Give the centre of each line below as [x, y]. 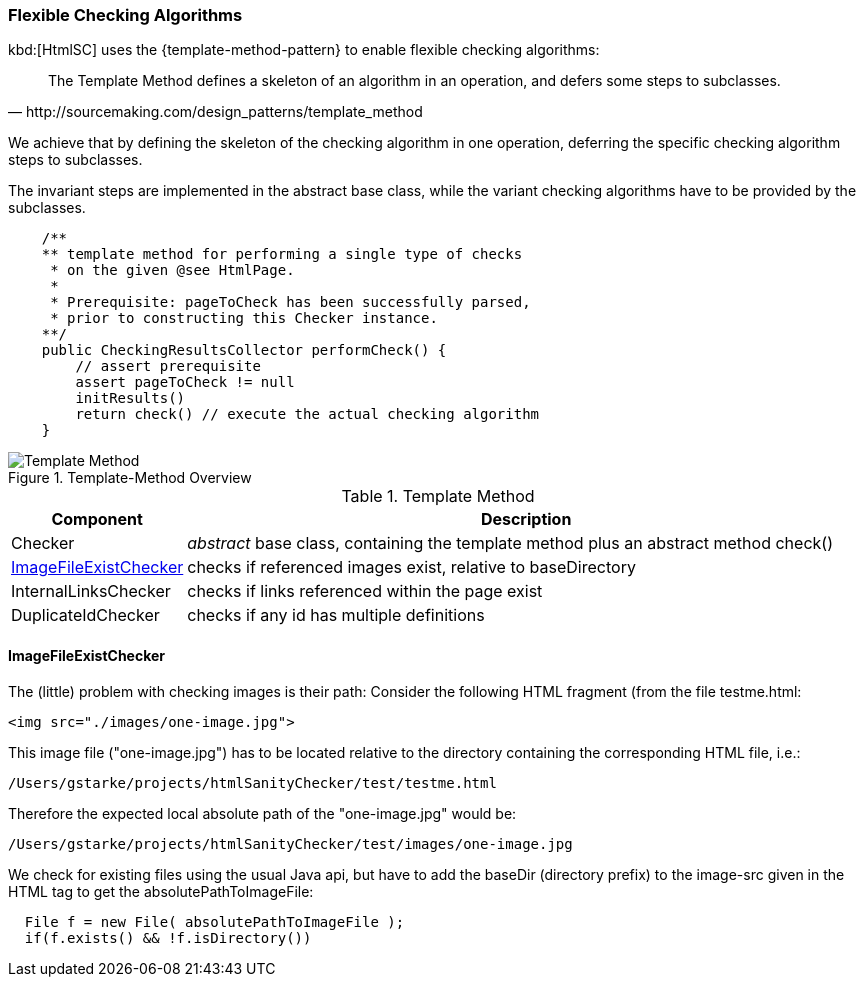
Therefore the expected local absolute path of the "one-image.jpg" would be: [262, 813]
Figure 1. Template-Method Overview [130, 478]
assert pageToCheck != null [185, 382]
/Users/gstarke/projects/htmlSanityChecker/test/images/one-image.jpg [290, 843]
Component [97, 519]
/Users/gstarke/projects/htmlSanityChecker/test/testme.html [252, 782]
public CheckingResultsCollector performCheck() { [244, 350]
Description [526, 519]
